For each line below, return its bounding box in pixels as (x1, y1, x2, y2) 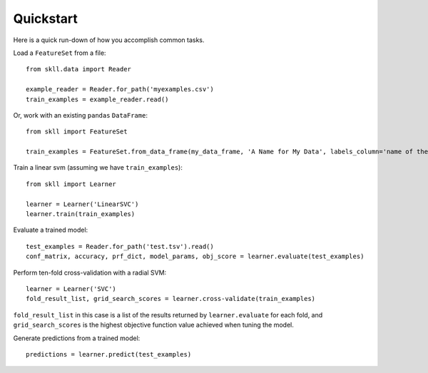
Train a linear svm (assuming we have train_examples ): (13, 163, 183, 172)
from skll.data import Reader (26, 65, 132, 73)
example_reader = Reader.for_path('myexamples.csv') (26, 86, 214, 93)
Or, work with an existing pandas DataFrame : (13, 111, 148, 119)
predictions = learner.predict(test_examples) (26, 350, 192, 358)
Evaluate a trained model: (13, 225, 88, 235)
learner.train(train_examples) (26, 210, 136, 218)
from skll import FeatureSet (26, 128, 128, 136)
